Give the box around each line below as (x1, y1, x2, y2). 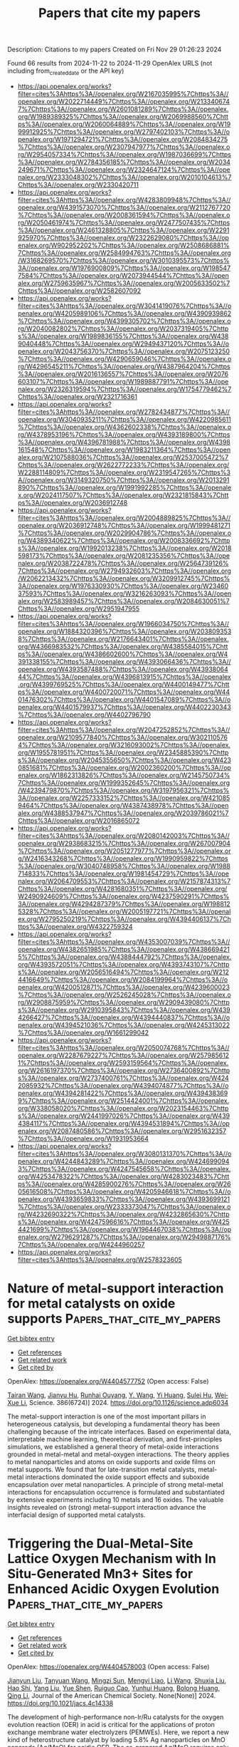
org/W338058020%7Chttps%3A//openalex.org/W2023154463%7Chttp (17, 1104, 229, 1112)
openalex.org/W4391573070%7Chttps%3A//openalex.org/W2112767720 (17, 203, 231, 212)
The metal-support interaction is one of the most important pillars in (7, 1412, 206, 1421)
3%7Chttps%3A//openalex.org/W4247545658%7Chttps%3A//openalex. (17, 1164, 231, 1173)
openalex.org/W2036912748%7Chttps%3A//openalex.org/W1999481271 (17, 521, 231, 529)
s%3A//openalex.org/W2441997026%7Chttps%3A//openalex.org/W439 (17, 1111, 230, 1120)
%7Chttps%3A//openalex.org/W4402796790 (17, 710, 151, 719)
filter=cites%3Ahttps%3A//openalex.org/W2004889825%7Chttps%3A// (17, 513, 231, 522)
